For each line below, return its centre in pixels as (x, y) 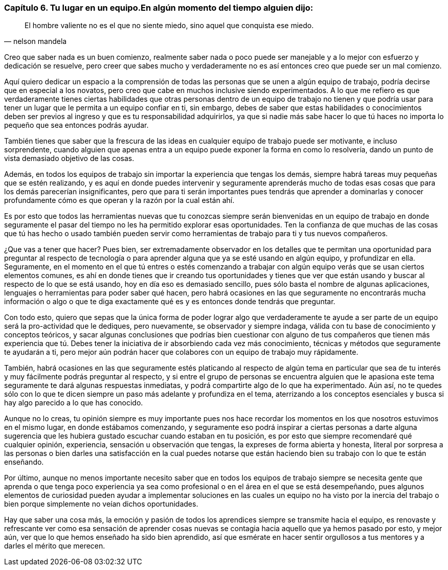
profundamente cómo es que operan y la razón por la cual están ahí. (119, 200)
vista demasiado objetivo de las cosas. (69, 158)
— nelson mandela (36, 41)
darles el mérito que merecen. (55, 546)
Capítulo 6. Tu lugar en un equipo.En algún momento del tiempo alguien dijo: (159, 8)
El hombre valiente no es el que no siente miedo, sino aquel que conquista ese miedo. (169, 26)
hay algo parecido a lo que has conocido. (74, 403)
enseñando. (24, 462)
